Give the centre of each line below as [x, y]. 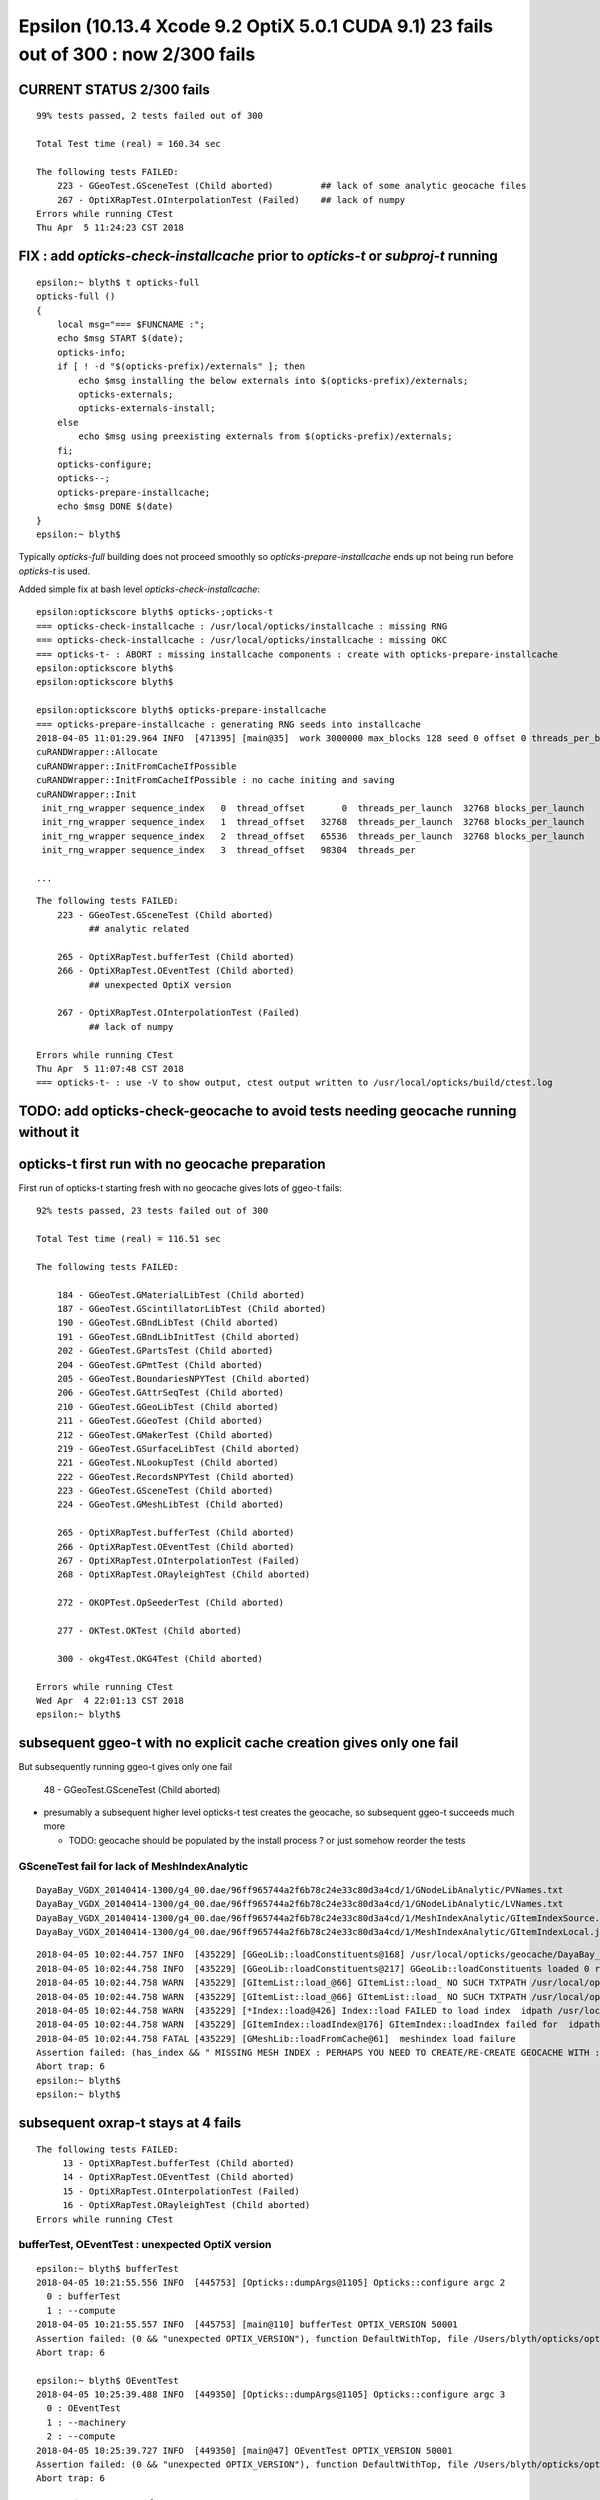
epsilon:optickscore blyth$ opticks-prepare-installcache [181, 710]
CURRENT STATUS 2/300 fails [114, 89]
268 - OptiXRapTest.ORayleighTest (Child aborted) [183, 1574]
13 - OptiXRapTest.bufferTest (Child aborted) [178, 2163]
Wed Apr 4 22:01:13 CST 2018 [110, 1700]
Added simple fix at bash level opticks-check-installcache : [139, 589]
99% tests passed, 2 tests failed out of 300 [150, 116]
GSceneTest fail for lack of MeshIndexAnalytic [133, 1866]
